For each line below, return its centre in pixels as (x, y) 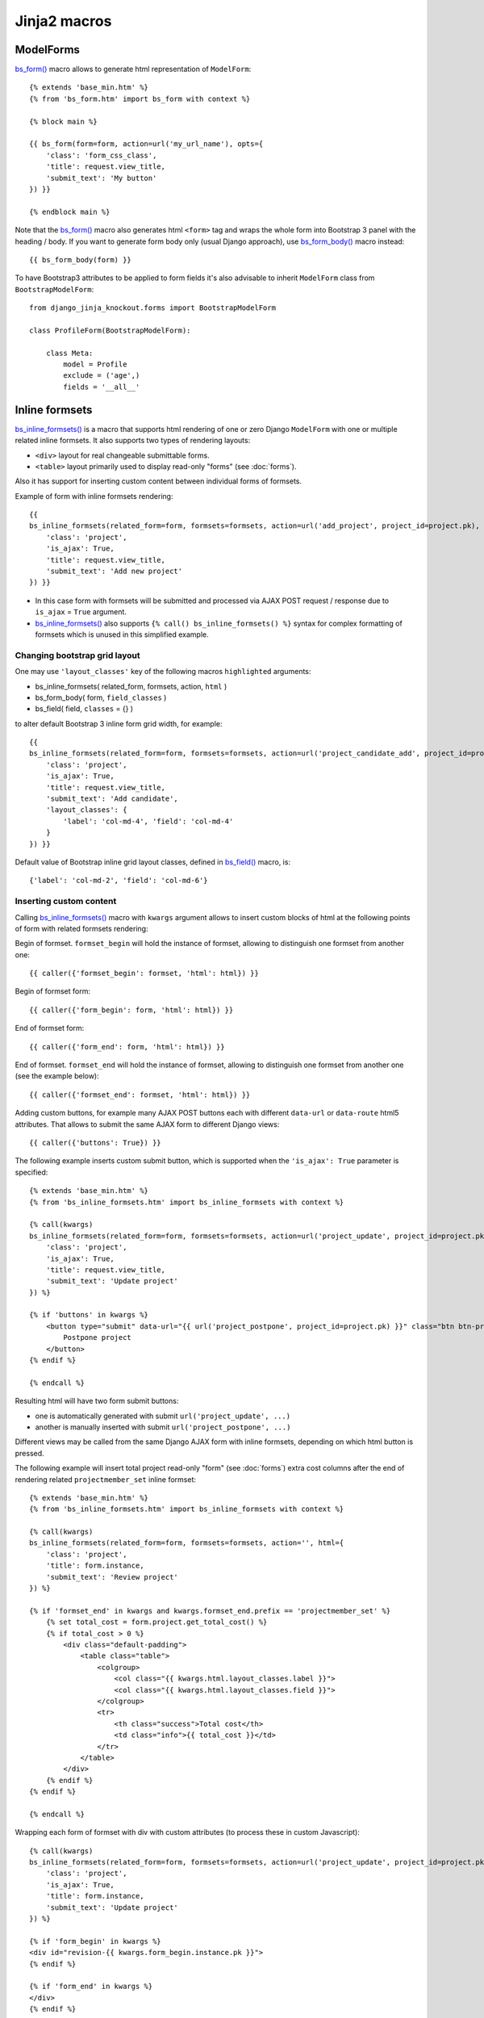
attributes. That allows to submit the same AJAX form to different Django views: (147, 1124)
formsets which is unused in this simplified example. (122, 634)
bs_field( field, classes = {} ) (84, 709)
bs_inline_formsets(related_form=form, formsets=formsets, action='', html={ (187, 1543)
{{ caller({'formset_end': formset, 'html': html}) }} (140, 1095)
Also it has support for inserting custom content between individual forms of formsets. (159, 481)
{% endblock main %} (70, 211)
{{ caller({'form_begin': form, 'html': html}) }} (131, 1010)
